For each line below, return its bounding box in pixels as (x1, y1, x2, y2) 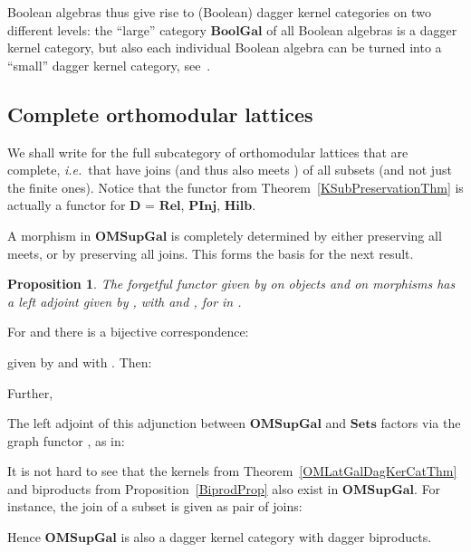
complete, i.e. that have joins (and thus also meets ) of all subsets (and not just (7, 160, 452, 179)
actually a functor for (7, 195, 126, 214)
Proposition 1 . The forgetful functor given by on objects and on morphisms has (7, 274, 456, 293)
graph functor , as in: (7, 431, 125, 450)
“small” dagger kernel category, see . (7, 55, 211, 74)
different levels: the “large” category (7, 20, 207, 39)
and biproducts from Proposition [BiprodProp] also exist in (7, 479, 339, 498)
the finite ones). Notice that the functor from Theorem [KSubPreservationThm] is (7, 177, 464, 196)
